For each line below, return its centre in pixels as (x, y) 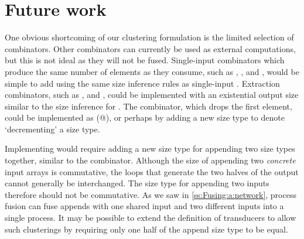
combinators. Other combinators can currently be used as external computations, (150, 48)
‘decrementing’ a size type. (52, 129)
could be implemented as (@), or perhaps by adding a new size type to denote (145, 117)
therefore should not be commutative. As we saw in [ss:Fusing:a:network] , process (151, 194)
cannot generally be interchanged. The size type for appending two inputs (137, 183)
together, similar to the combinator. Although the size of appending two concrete (150, 160)
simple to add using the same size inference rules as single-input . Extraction (142, 83)
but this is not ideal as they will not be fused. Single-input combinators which (145, 60)
